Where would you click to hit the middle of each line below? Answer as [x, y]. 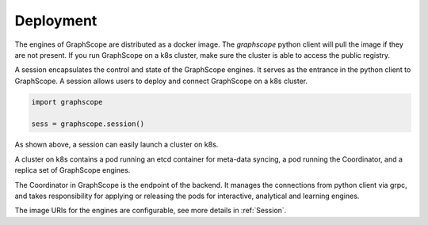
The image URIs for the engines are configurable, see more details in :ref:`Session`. [151, 211]
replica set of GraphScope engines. [73, 170]
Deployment [56, 21]
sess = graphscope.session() [88, 124]
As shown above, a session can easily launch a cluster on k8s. [117, 145]
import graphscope [67, 102]
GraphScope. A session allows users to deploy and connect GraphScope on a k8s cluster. [161, 81]
